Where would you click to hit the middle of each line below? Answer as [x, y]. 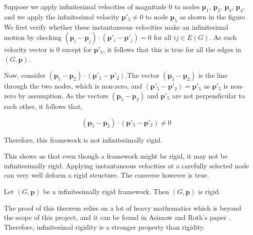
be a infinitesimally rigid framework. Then [106, 191]
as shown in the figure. [213, 16]
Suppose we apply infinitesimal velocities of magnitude [85, 6]
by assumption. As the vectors [63, 95]
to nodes [187, 6]
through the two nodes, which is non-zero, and [73, 86]
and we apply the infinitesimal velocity [62, 16]
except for [77, 49]
